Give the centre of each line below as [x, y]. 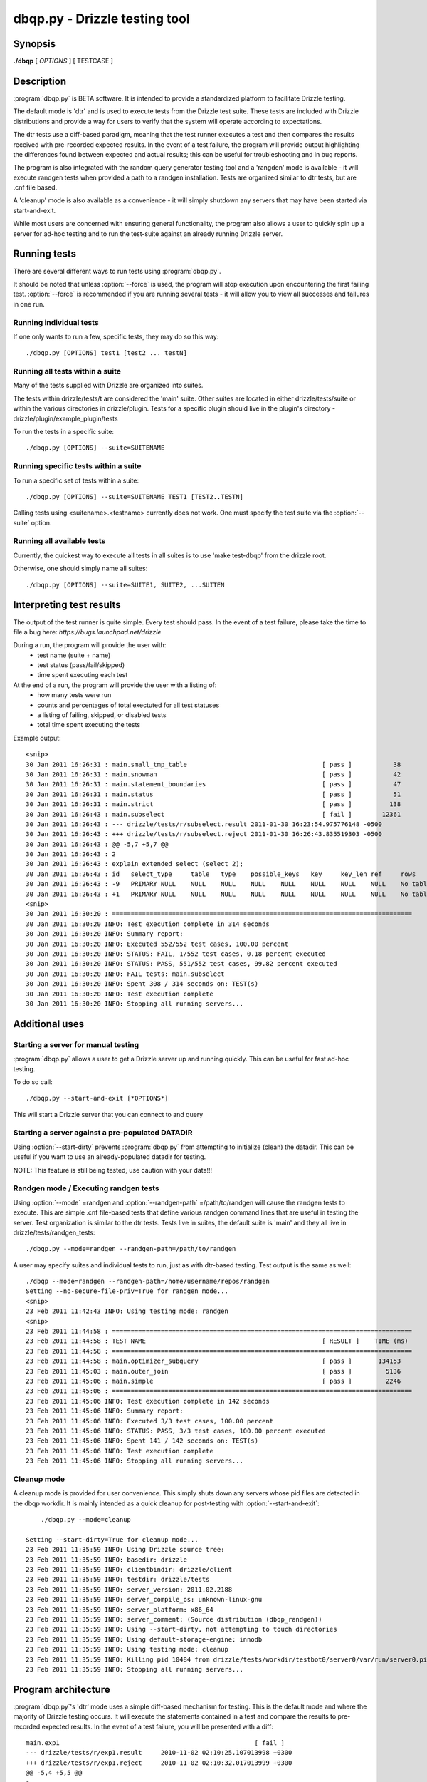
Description [40, 81]
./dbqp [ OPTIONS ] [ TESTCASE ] [63, 61]
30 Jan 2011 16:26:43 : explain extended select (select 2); [135, 864]
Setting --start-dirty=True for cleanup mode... [112, 1539]
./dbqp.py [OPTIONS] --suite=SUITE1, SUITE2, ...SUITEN [125, 585]
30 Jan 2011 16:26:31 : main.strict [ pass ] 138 [213, 804]
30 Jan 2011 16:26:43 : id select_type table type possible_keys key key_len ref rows [221, 874]
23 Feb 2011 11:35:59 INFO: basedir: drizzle [107, 1560]
